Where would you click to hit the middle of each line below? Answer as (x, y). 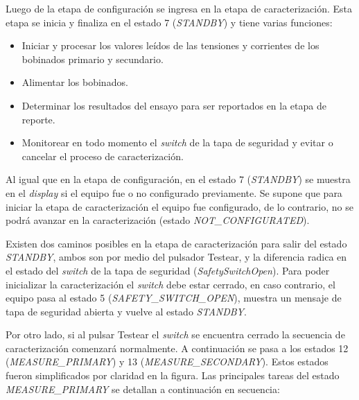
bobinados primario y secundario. (93, 59)
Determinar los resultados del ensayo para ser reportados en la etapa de (174, 105)
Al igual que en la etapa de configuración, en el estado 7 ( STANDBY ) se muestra (178, 179)
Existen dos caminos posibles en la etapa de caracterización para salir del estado (176, 243)
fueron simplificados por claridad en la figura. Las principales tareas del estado (173, 375)
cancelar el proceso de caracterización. (103, 156)
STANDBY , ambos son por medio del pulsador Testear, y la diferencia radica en (176, 257)
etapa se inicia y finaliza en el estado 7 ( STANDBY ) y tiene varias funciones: (169, 22)
